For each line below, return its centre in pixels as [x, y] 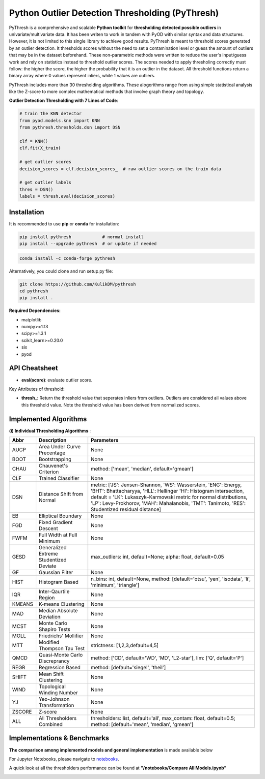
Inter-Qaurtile [54, 592]
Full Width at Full [58, 535]
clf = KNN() [34, 141]
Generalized [53, 548]
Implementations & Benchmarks [59, 738]
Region [47, 598]
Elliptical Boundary [60, 516]
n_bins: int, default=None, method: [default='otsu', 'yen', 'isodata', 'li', [171, 579]
